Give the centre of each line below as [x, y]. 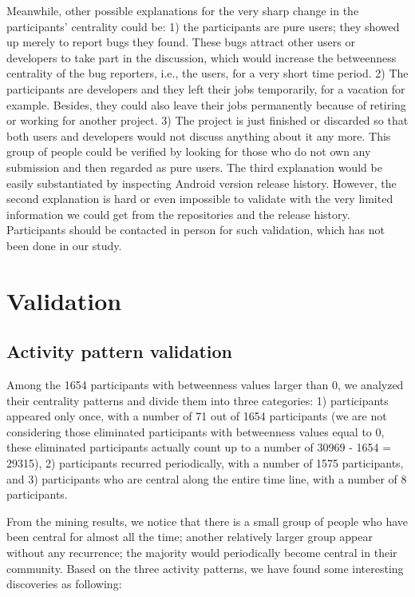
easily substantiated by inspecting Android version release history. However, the [202, 183]
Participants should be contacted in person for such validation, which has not [196, 230]
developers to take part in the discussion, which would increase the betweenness [202, 57]
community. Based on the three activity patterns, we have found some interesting [205, 568]
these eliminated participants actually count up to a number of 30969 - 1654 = [199, 447]
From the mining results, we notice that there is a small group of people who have [207, 521]
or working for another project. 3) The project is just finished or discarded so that [207, 120]
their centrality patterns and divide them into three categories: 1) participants [198, 400]
